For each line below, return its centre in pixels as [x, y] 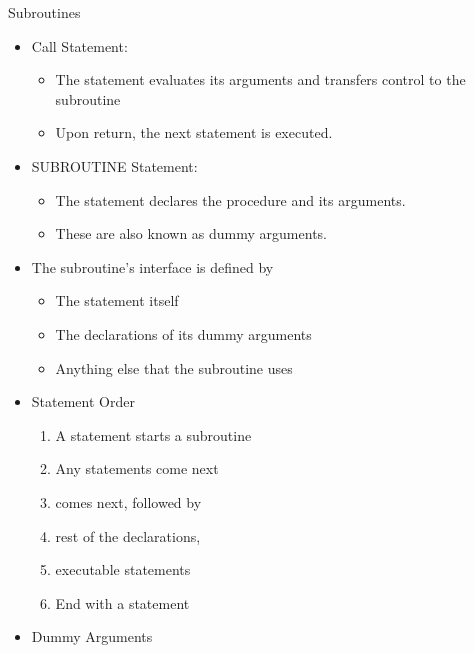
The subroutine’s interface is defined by [152, 266]
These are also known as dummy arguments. [191, 233]
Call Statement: [79, 45]
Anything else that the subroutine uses [174, 367]
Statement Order [83, 401]
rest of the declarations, [128, 535]
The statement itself [117, 300]
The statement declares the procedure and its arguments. [230, 199]
